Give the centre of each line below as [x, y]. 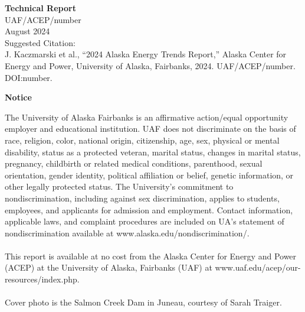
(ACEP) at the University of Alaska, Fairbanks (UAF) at [109, 267]
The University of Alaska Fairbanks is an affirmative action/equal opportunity [147, 117]
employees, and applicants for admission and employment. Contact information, [149, 209]
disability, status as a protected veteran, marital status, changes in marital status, [153, 152]
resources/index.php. [42, 279]
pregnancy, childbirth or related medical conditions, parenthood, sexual [134, 163]
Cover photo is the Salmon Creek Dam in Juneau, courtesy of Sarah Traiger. [143, 302]
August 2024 [27, 31]
